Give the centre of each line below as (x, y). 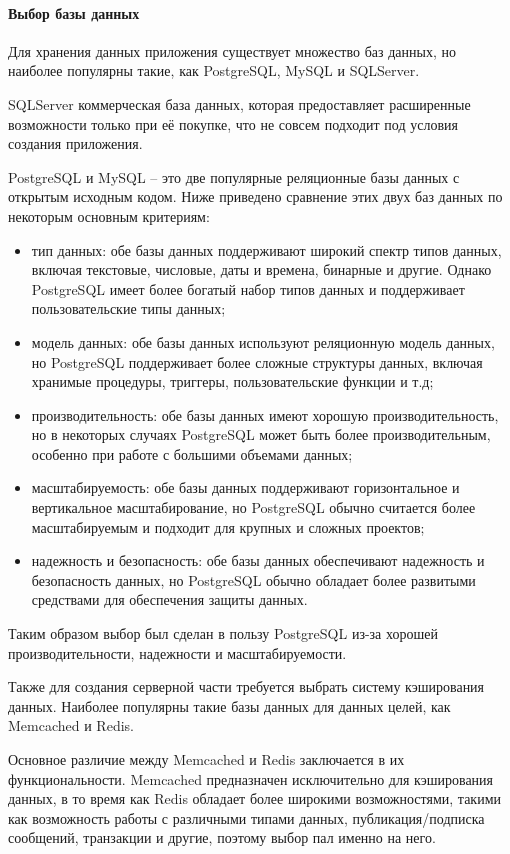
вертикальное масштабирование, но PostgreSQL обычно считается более (253, 507)
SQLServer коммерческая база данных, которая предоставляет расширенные (239, 103)
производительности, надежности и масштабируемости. (177, 652)
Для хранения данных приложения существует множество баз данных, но (232, 50)
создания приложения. (75, 143)
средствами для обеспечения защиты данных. (169, 599)
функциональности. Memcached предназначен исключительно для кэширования (251, 778)
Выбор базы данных (74, 12)
